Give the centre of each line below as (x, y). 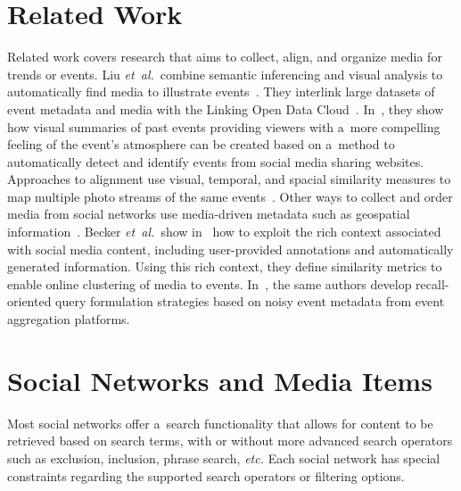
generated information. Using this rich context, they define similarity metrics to (225, 266)
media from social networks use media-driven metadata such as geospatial (209, 214)
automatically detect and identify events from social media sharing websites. (216, 161)
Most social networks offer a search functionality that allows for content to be (220, 423)
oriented (29, 301)
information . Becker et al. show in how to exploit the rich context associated (224, 232)
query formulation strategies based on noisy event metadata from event (250, 301)
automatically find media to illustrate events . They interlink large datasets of (221, 92)
